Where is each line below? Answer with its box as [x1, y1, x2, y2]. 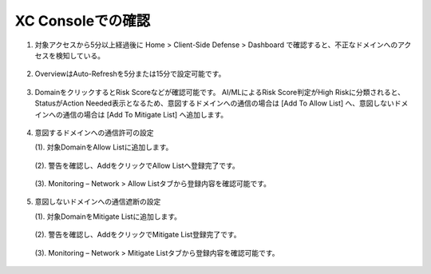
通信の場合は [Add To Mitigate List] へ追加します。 [62, 109, 227, 119]
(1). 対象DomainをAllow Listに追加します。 [34, 142, 173, 152]
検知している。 [55, 50, 105, 60]
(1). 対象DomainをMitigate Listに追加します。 [34, 212, 182, 221]
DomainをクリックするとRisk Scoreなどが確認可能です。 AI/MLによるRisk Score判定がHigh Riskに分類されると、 [34, 87, 405, 97]
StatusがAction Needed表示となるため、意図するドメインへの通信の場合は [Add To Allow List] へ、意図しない [34, 98, 395, 108]
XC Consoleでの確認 [14, 12, 151, 30]
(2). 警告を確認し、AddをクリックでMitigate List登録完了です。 [34, 230, 241, 240]
